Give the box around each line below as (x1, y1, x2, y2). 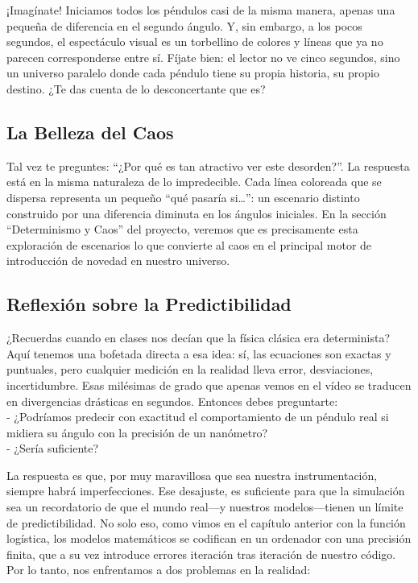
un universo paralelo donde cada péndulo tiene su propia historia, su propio (6, 64, 379, 81)
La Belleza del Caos (6, 119, 174, 144)
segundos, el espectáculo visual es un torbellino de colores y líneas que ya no (6, 33, 383, 50)
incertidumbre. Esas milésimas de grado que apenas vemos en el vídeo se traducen (6, 376, 412, 393)
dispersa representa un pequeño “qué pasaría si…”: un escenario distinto (6, 188, 360, 205)
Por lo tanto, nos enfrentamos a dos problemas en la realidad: (6, 561, 311, 578)
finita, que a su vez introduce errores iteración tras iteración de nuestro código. (6, 545, 396, 562)
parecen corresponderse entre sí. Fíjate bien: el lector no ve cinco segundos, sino (6, 48, 400, 65)
